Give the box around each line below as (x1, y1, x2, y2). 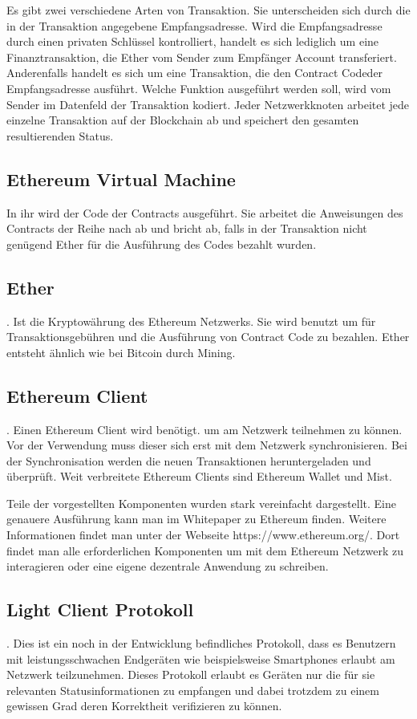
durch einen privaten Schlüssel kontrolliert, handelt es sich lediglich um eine (6, 33, 379, 50)
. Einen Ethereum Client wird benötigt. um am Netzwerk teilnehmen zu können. (6, 420, 403, 437)
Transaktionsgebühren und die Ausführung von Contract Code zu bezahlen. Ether (6, 328, 410, 345)
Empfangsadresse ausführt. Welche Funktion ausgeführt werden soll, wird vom (6, 79, 391, 96)
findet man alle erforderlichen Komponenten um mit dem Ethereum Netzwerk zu (6, 542, 404, 559)
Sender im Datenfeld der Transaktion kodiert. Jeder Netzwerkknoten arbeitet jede (6, 95, 410, 112)
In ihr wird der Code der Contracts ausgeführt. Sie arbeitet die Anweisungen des (6, 204, 403, 221)
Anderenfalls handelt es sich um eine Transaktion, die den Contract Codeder (6, 64, 383, 81)
